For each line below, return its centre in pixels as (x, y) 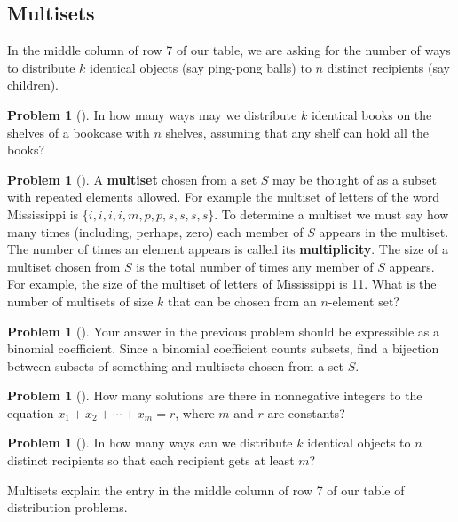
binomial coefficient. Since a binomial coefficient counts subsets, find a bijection (223, 348)
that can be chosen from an (242, 301)
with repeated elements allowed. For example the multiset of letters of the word (224, 197)
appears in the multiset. (384, 231)
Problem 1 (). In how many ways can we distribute (150, 443)
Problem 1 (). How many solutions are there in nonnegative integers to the (215, 395)
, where (195, 412)
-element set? (363, 301)
